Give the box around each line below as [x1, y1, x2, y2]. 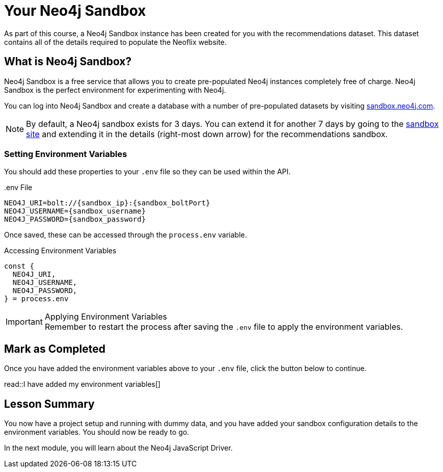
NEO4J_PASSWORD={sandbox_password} [4, 215, 146, 224]
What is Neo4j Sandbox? [4, 55, 132, 68]
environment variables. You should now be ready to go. [4, 428, 189, 437]
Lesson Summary [4, 397, 95, 410]
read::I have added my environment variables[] [4, 380, 161, 389]
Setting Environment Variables [4, 148, 127, 159]
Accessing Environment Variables [4, 246, 117, 255]
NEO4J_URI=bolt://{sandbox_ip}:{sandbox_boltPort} [4, 199, 210, 207]
